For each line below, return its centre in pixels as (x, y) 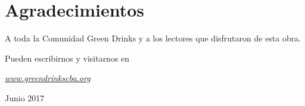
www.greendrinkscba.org (48, 78)
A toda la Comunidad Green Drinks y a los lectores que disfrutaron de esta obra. (153, 38)
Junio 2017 (25, 97)
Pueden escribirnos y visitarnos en (67, 58)
